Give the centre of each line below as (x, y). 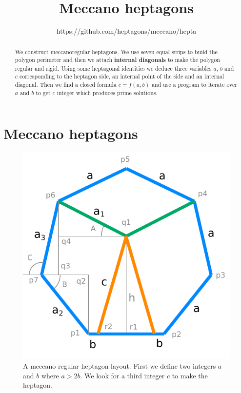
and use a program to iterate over (194, 85)
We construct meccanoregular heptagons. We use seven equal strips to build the (116, 51)
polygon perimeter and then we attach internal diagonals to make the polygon (117, 60)
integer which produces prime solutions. (107, 92)
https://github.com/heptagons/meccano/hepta (126, 31)
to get (43, 92)
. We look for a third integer (122, 375)
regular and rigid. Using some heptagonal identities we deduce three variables (113, 68)
